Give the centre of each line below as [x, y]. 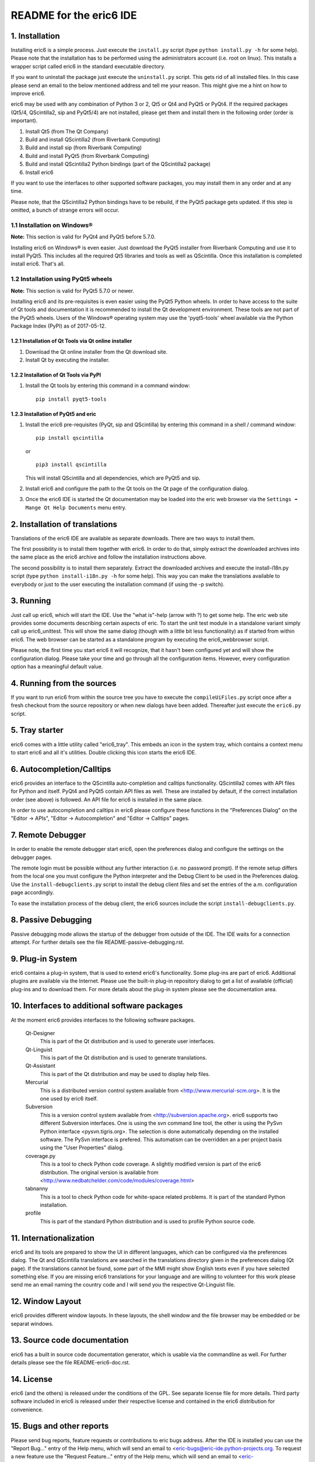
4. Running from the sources [64, 683]
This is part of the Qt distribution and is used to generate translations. [123, 1058]
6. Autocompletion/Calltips [61, 769]
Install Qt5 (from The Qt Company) [67, 131]
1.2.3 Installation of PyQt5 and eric [53, 414]
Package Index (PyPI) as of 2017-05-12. [58, 326]
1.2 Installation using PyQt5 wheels [62, 279]
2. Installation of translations [64, 524]
